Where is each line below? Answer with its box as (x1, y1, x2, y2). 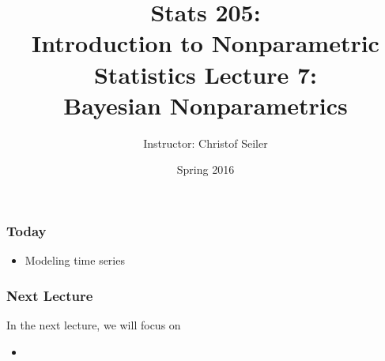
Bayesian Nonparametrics (63, 88, 348, 121)
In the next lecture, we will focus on (6, 316, 181, 333)
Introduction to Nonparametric (32, 27, 379, 59)
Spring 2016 (176, 161, 235, 178)
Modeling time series (25, 252, 125, 269)
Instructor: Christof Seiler (143, 134, 268, 151)
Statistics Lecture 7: (93, 58, 318, 90)
